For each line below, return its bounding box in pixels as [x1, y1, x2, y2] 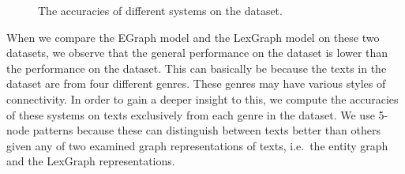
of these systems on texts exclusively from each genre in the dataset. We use [6, 106, 375, 123]
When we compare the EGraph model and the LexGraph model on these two [6, 28, 380, 45]
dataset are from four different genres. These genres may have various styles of [6, 75, 386, 92]
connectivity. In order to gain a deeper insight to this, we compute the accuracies [6, 90, 399, 107]
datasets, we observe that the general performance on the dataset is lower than [6, 44, 388, 61]
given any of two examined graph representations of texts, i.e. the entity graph [6, 137, 388, 153]
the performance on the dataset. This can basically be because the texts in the [6, 59, 387, 76]
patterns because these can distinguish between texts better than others [32, 122, 381, 138]
